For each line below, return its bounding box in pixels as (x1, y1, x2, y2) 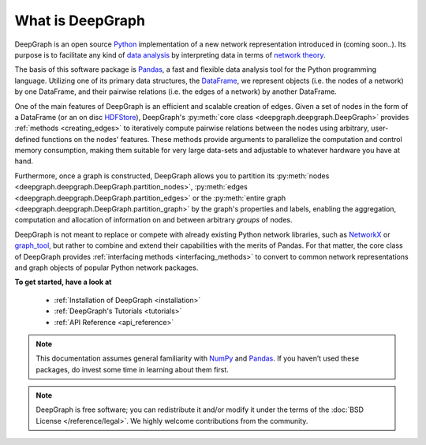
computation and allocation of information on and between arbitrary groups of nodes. (14, 215, 293, 225)
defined (14, 134, 40, 144)
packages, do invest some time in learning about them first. (35, 365, 229, 374)
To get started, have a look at (14, 277, 112, 287)
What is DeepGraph (14, 12, 146, 29)
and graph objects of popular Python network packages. (14, 263, 199, 272)
